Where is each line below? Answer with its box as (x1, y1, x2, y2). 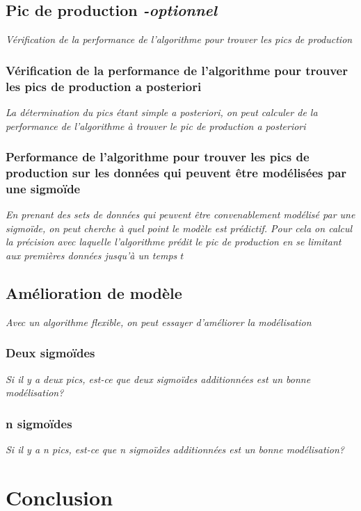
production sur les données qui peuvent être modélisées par (6, 163, 347, 181)
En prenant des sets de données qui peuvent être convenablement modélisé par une (6, 207, 355, 222)
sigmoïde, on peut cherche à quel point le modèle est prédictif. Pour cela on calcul (6, 220, 353, 235)
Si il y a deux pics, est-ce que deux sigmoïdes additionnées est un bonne (6, 371, 311, 386)
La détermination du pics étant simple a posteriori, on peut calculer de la (6, 104, 318, 119)
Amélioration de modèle (6, 282, 182, 303)
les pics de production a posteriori (6, 77, 202, 95)
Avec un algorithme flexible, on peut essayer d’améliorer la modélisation (6, 314, 312, 329)
